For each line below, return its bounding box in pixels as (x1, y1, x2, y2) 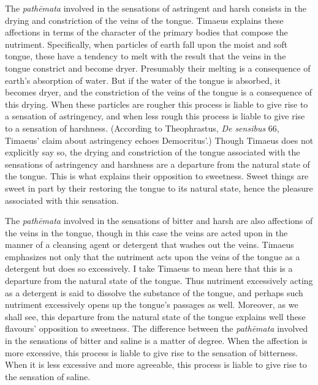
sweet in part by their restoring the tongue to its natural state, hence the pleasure (5, 181, 313, 194)
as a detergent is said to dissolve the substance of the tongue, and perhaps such (5, 286, 303, 299)
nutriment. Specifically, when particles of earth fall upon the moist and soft (5, 37, 288, 50)
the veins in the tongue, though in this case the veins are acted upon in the (5, 226, 288, 239)
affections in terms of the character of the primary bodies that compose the (5, 26, 288, 39)
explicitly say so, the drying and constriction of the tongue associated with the (5, 146, 300, 159)
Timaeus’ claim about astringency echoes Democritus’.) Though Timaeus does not (5, 133, 314, 146)
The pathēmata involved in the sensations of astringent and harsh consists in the (5, 2, 306, 14)
